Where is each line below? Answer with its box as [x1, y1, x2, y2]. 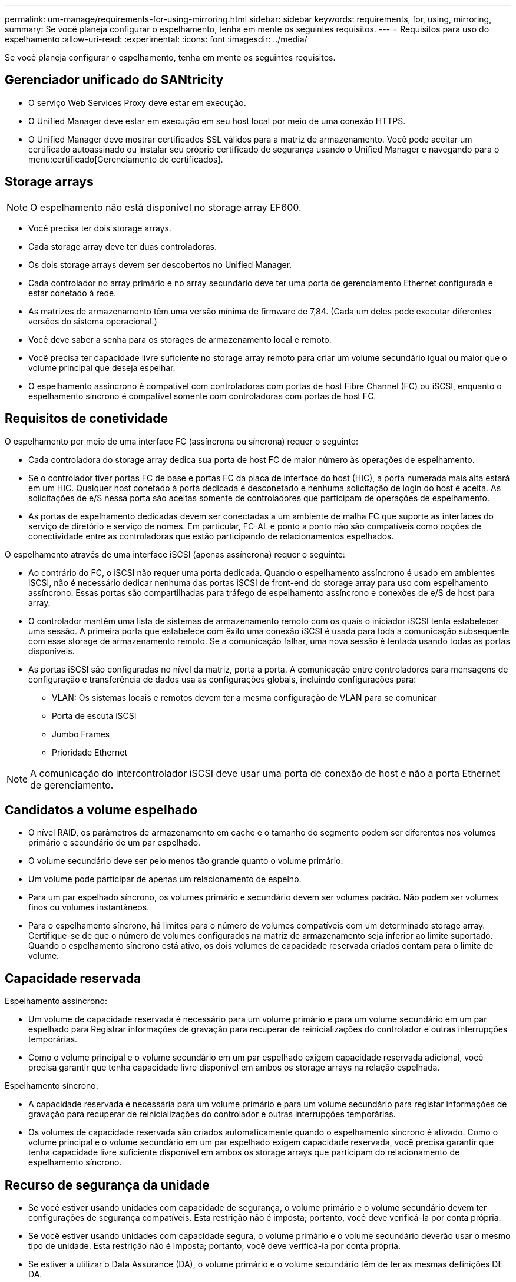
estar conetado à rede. [28, 287, 117, 298]
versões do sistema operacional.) [28, 316, 157, 326]
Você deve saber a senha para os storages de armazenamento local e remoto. [28, 334, 332, 344]
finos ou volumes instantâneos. [28, 902, 150, 913]
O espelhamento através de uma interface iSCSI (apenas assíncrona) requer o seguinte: [5, 549, 345, 559]
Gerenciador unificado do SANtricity [5, 72, 224, 88]
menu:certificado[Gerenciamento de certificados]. [28, 154, 223, 164]
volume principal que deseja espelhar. [28, 362, 176, 373]
